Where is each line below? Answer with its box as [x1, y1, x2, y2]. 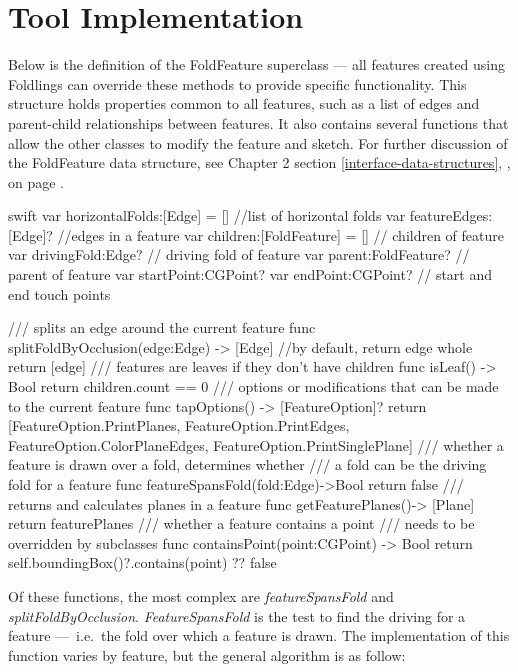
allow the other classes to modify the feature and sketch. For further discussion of [8, 132, 508, 153]
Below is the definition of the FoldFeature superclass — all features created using [8, 54, 506, 75]
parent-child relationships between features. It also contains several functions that [8, 112, 509, 133]
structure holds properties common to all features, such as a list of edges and [8, 93, 480, 114]
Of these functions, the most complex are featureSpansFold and [8, 585, 394, 606]
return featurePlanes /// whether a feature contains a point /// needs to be [8, 513, 475, 534]
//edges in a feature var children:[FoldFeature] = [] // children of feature [57, 224, 504, 245]
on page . [8, 171, 64, 192]
